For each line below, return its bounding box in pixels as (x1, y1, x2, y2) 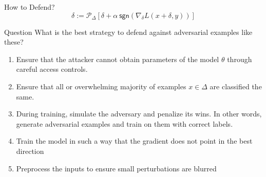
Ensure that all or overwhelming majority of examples (16, 81, 186, 91)
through (227, 53, 252, 64)
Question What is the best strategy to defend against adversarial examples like (4, 26, 253, 37)
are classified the (210, 81, 262, 91)
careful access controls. (16, 64, 88, 74)
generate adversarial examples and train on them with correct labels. (16, 118, 233, 129)
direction (16, 145, 44, 156)
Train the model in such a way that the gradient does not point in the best (16, 135, 253, 146)
